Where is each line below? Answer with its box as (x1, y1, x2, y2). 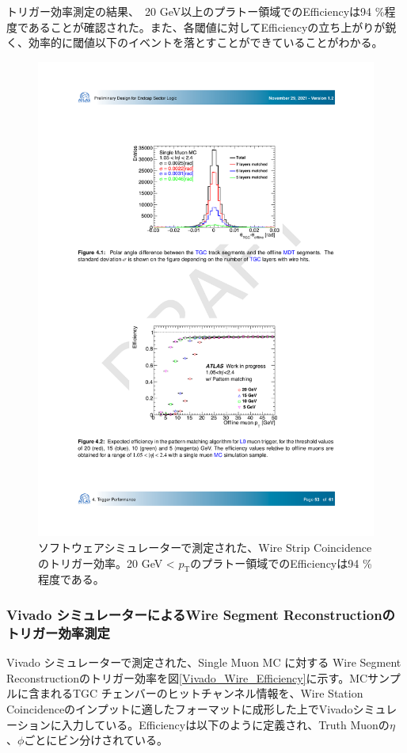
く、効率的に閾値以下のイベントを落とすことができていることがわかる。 (6, 34, 383, 51)
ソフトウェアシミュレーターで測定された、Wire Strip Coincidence (38, 539, 372, 556)
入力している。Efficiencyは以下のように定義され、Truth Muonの (61, 716, 390, 732)
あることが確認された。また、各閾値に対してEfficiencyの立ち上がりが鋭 (28, 18, 397, 35)
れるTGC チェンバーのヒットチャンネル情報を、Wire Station (50, 685, 363, 702)
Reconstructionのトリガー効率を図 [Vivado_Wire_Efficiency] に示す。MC (6, 669, 368, 686)
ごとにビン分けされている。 (24, 732, 168, 748)
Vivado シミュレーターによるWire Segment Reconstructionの (6, 604, 395, 624)
